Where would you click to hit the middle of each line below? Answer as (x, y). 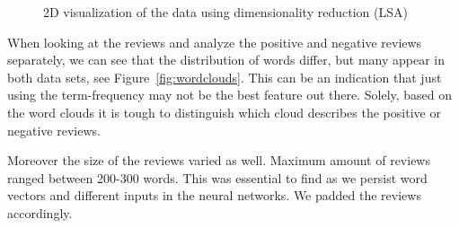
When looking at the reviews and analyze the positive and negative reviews (215, 42)
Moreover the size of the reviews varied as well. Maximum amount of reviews (219, 160)
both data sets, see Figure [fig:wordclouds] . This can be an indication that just (225, 77)
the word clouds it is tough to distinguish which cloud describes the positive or (224, 112)
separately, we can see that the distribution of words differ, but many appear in (226, 60)
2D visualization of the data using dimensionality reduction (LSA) (225, 12)
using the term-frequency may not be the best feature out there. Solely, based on (230, 95)
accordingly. (40, 212)
